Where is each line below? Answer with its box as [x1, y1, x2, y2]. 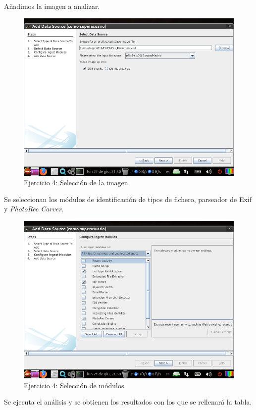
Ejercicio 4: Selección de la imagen [24, 177, 128, 188]
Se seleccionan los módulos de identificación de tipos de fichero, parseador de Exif [4, 194, 252, 204]
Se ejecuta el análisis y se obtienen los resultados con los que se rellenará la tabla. [4, 397, 252, 407]
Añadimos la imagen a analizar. [4, 1, 100, 11]
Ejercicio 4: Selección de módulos [24, 380, 124, 390]
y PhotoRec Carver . [4, 204, 64, 214]
